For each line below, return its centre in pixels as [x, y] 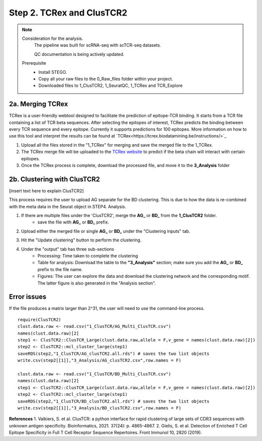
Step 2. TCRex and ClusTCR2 [68, 13]
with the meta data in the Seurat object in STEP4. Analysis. [67, 206]
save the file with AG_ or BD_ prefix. [73, 222]
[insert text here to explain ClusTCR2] [47, 191]
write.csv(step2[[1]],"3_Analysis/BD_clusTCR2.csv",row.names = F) [99, 408]
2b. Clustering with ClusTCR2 [55, 179]
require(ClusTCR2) [40, 320]
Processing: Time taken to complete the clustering [88, 255]
